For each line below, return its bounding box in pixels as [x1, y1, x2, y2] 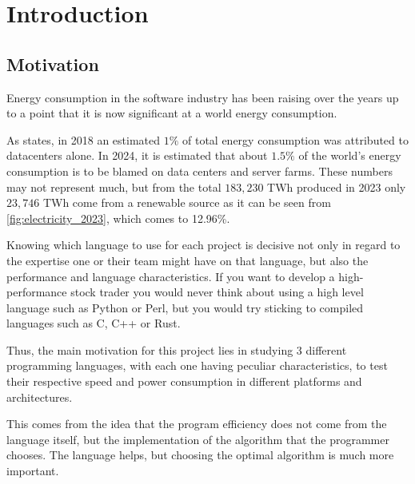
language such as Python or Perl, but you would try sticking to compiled [6, 299, 364, 315]
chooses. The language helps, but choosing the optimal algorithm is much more [6, 446, 394, 463]
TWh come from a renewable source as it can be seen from [42, 194, 331, 211]
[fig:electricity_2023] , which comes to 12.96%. [6, 209, 230, 226]
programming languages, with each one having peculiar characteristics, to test [6, 357, 388, 374]
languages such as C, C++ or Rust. [6, 315, 181, 331]
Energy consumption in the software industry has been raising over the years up [6, 89, 399, 105]
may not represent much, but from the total [6, 178, 221, 195]
